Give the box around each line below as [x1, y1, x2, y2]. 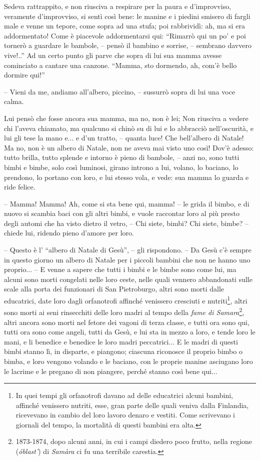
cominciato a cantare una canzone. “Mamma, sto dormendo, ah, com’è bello [4, 59, 237, 70]
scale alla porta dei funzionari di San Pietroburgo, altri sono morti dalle [4, 283, 224, 294]
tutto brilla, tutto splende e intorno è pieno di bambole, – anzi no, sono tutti [4, 152, 239, 162]
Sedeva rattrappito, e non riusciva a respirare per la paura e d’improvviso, [4, 1, 231, 11]
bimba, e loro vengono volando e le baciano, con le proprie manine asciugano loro [4, 355, 253, 366]
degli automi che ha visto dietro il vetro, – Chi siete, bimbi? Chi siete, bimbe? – [4, 217, 249, 228]
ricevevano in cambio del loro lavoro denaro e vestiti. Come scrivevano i [15, 409, 235, 420]
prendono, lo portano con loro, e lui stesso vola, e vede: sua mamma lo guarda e [4, 171, 249, 182]
